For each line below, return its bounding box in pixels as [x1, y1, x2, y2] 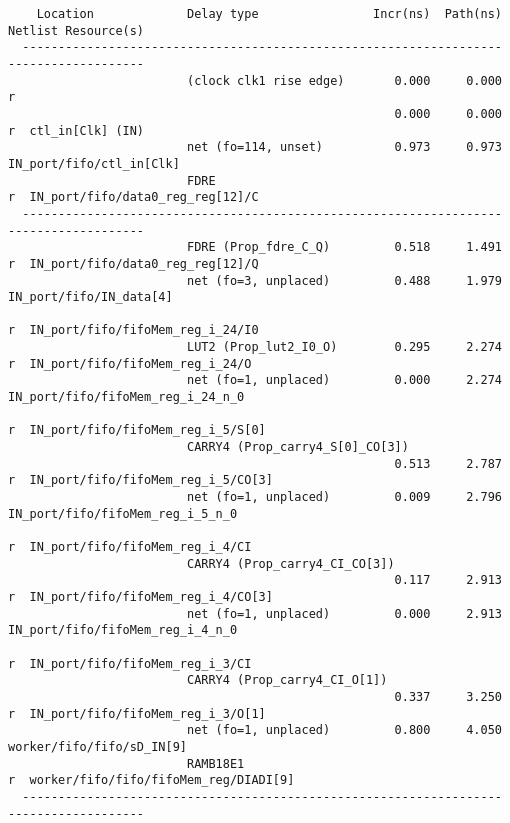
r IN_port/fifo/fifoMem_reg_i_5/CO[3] [8, 473, 273, 488]
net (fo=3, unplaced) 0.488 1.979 [186, 273, 502, 288]
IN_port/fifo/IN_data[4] [8, 290, 173, 305]
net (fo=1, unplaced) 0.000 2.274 [186, 373, 502, 388]
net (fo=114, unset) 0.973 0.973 [186, 140, 502, 155]
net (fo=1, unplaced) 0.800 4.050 [186, 723, 502, 738]
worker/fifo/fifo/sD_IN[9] [8, 739, 187, 754]
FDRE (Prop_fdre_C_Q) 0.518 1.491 [186, 240, 502, 255]
